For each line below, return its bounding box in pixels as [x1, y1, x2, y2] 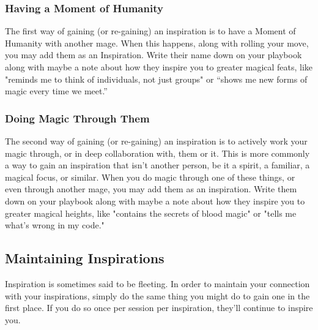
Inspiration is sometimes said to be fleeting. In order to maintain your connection [5, 277, 310, 290]
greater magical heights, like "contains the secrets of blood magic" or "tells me [5, 206, 297, 219]
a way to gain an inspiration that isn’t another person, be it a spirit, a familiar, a [5, 159, 310, 171]
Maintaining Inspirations [5, 249, 165, 268]
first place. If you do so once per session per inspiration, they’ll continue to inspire [5, 301, 313, 314]
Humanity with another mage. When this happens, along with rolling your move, [5, 36, 309, 49]
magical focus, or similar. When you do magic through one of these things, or [5, 170, 295, 183]
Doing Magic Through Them [5, 110, 150, 126]
